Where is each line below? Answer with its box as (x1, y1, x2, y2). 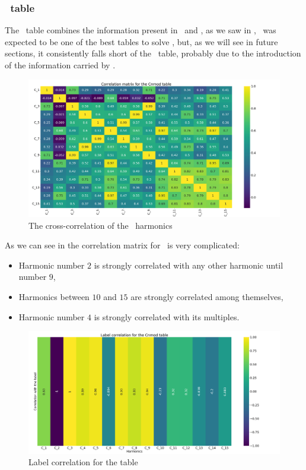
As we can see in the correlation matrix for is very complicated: (5, 239, 240, 251)
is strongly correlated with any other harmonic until (94, 258, 283, 271)
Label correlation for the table (28, 456, 138, 468)
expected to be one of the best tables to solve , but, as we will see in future (5, 35, 278, 48)
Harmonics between (18, 291, 90, 303)
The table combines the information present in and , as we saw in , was (5, 24, 276, 36)
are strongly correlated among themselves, (130, 291, 283, 303)
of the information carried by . (5, 59, 116, 71)
